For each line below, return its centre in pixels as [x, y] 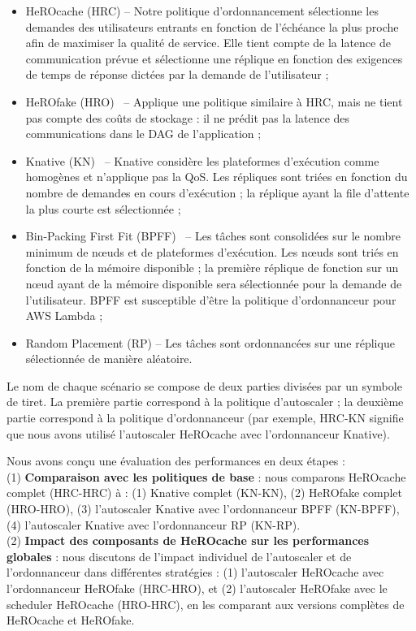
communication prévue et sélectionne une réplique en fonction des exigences [214, 58]
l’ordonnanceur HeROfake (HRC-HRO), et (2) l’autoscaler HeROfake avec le [197, 588]
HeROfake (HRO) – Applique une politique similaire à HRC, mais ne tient [214, 101]
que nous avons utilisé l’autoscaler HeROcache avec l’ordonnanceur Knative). [198, 433]
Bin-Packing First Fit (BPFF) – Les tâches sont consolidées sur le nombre [213, 236]
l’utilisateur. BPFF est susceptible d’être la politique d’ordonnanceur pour [211, 299]
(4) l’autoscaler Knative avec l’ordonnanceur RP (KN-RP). [154, 524]
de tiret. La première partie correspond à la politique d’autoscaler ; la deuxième [205, 402]
